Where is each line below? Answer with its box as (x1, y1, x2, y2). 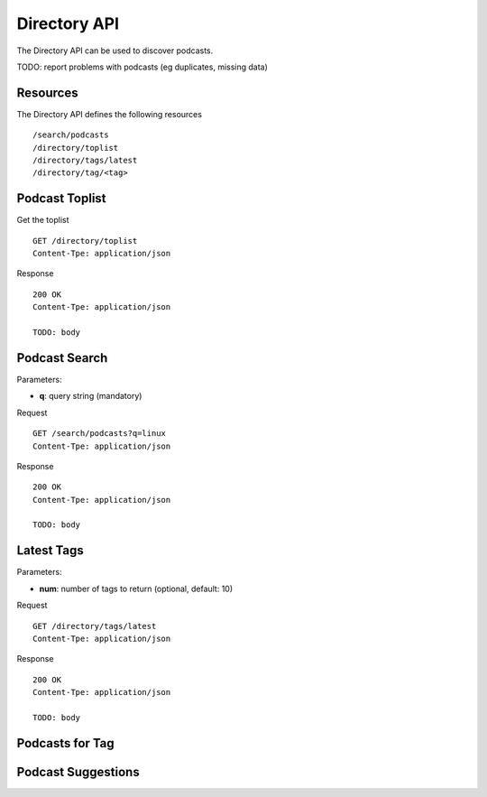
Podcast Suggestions (16, 764, 140, 780)
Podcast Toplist (16, 190, 107, 207)
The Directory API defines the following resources (16, 108, 203, 119)
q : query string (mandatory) (39, 391, 142, 402)
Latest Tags (16, 542, 85, 559)
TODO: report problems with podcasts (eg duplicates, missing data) (16, 61, 268, 72)
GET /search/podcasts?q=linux (32, 429, 167, 439)
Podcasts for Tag (16, 736, 115, 751)
